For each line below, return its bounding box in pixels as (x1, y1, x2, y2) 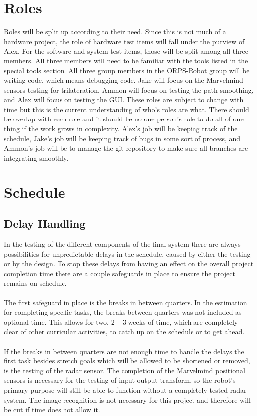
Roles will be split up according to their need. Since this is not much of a (4, 26, 226, 37)
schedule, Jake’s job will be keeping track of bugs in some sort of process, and (4, 133, 241, 143)
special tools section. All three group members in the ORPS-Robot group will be (4, 65, 250, 75)
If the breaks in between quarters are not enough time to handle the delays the (4, 346, 244, 356)
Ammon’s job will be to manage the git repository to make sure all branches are (4, 143, 248, 153)
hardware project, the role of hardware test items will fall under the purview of (4, 36, 245, 46)
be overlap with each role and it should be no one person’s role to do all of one (4, 114, 244, 124)
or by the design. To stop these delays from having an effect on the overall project (4, 258, 254, 269)
